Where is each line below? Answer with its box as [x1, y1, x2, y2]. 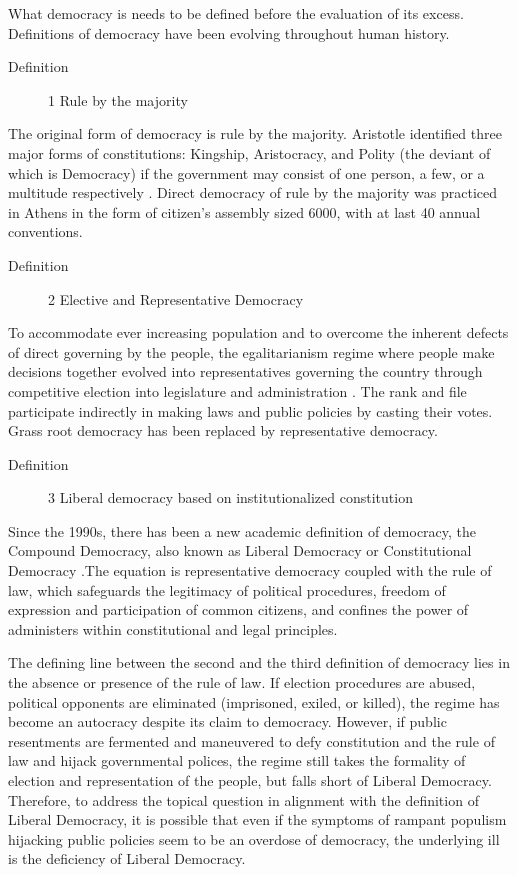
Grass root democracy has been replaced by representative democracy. [8, 420, 438, 441]
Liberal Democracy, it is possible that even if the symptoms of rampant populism [8, 809, 507, 830]
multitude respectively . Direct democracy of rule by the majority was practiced [8, 182, 498, 203]
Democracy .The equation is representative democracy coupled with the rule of [8, 560, 492, 581]
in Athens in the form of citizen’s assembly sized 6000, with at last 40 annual [8, 201, 481, 222]
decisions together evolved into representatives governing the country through [8, 361, 483, 382]
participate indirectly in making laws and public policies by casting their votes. [8, 400, 493, 421]
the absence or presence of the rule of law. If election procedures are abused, [8, 672, 476, 693]
